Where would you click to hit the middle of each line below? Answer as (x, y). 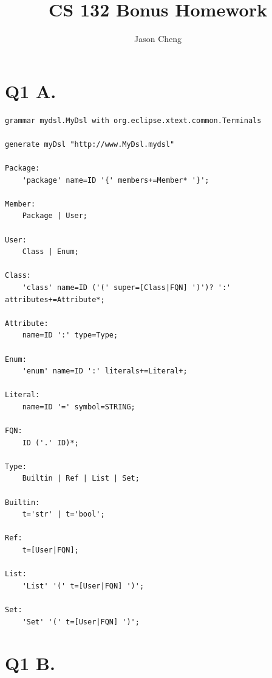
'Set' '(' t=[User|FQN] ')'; (81, 622)
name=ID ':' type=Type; (70, 335)
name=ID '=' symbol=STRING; (79, 407)
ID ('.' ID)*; (50, 443)
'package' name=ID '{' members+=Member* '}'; (116, 180)
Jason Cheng (158, 39)
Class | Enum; (50, 252)
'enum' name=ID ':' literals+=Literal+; (105, 371)
